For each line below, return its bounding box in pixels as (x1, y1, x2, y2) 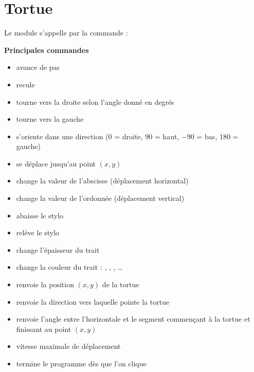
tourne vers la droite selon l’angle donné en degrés (16, 96, 174, 107)
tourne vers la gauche (16, 114, 84, 124)
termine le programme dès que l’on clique (16, 358, 147, 368)
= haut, (154, 131, 179, 141)
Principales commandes (4, 44, 89, 55)
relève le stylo (16, 227, 60, 238)
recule (16, 79, 35, 89)
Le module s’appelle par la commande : (4, 27, 128, 38)
